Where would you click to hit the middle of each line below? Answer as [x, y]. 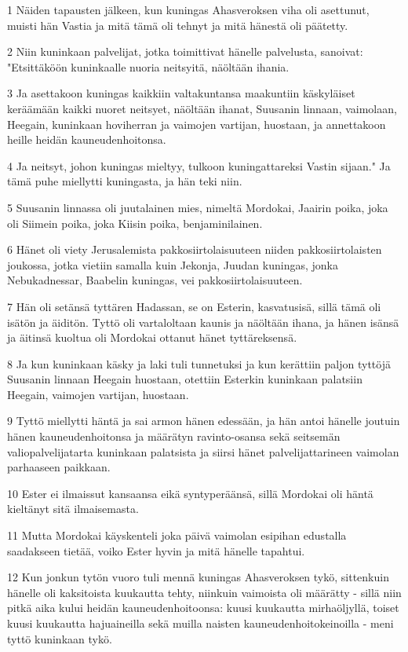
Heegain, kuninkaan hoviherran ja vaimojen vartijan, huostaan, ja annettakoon [197, 124]
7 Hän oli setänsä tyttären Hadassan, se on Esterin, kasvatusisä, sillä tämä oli [194, 306]
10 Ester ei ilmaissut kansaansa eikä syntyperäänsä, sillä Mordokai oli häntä [190, 493]
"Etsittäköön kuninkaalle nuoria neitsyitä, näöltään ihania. [148, 66]
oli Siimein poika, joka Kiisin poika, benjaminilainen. [135, 223]
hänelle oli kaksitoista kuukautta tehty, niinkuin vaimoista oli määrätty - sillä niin [204, 592]
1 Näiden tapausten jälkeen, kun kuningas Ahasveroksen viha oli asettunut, [188, 9]
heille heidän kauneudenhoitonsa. [87, 139]
